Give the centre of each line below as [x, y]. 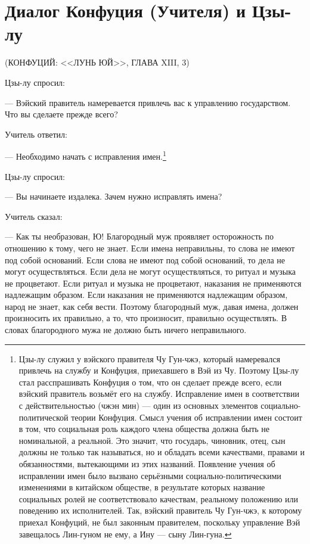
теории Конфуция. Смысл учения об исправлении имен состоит [187, 417]
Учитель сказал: [34, 216]
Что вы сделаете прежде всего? [61, 114]
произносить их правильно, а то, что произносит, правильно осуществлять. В [146, 318]
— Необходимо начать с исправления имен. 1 [86, 155]
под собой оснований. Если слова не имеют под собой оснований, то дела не [145, 259]
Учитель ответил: [36, 134]
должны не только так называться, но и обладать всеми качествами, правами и [162, 452]
